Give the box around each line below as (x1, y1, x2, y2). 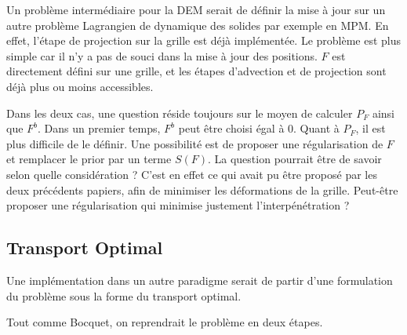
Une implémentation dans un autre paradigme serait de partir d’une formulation (6, 271, 393, 288)
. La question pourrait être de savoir (207, 151, 382, 167)
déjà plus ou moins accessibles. (6, 78, 154, 94)
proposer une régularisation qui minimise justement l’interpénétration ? (6, 197, 350, 213)
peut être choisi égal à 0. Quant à (178, 120, 340, 137)
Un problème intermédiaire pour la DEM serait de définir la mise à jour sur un (6, 2, 386, 17)
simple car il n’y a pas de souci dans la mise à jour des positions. (6, 47, 318, 64)
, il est (355, 120, 386, 137)
